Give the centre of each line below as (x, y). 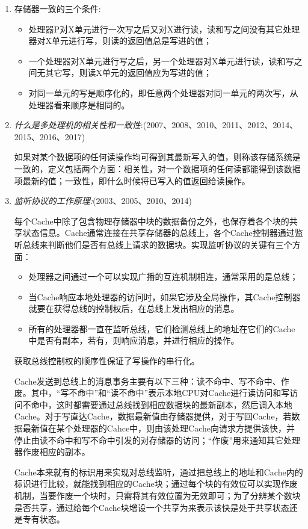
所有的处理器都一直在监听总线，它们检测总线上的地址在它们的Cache (162, 328)
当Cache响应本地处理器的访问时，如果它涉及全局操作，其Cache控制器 (165, 296)
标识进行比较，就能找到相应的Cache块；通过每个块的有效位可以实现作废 (156, 484)
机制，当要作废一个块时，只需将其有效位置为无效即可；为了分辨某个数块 (157, 495)
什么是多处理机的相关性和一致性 (77, 125)
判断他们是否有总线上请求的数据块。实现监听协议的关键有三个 (170, 244)
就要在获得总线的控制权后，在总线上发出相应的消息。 (134, 308)
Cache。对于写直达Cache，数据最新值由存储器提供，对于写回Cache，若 (153, 416)
